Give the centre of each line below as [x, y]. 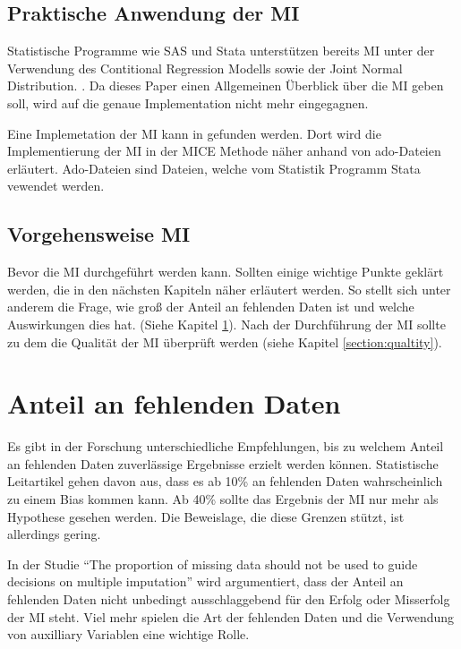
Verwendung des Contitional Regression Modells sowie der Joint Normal [205, 68]
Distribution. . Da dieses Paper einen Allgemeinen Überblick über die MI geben [226, 85]
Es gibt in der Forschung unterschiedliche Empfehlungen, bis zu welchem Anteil [226, 446]
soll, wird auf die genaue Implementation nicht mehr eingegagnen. [188, 102]
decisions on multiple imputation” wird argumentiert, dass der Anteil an [205, 581]
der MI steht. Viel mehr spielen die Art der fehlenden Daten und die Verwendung [231, 616]
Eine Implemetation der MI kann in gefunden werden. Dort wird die [194, 133]
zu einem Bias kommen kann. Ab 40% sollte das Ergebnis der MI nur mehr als [223, 499]
